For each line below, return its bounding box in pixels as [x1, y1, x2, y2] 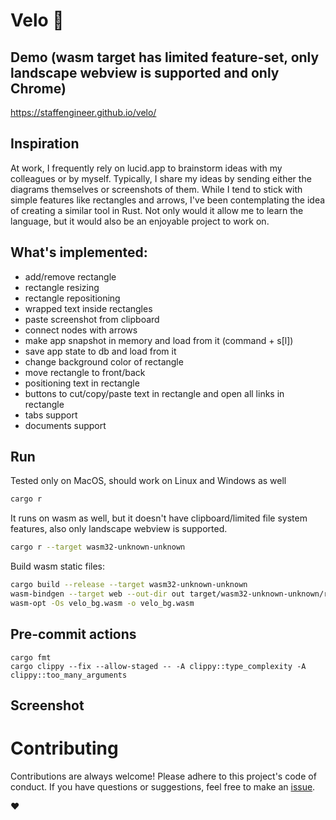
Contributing [10, 737, 119, 760]
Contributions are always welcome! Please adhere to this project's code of [10, 770, 317, 782]
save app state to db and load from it [24, 345, 177, 357]
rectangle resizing [24, 281, 100, 293]
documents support [24, 419, 107, 431]
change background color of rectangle [24, 355, 184, 368]
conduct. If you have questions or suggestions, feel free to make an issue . [10, 780, 316, 793]
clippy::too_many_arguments [10, 670, 128, 680]
